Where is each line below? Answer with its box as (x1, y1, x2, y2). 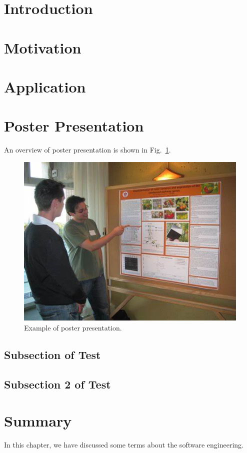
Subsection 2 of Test (4, 376, 111, 391)
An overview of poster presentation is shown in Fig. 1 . (4, 144, 171, 155)
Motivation (4, 37, 81, 57)
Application (4, 76, 86, 96)
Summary (4, 410, 72, 431)
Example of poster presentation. (24, 322, 122, 332)
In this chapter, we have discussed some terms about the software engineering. (4, 439, 243, 450)
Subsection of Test (4, 346, 101, 362)
